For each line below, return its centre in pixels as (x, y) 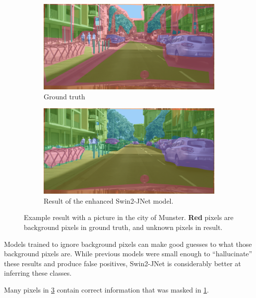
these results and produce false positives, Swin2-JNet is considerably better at (123, 263)
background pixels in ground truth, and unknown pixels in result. (123, 227)
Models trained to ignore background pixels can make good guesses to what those (128, 244)
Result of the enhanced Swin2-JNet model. (109, 200)
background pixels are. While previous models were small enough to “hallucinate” (128, 254)
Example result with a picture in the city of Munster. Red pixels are (129, 217)
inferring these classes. (38, 273)
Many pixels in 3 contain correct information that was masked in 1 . (106, 289)
